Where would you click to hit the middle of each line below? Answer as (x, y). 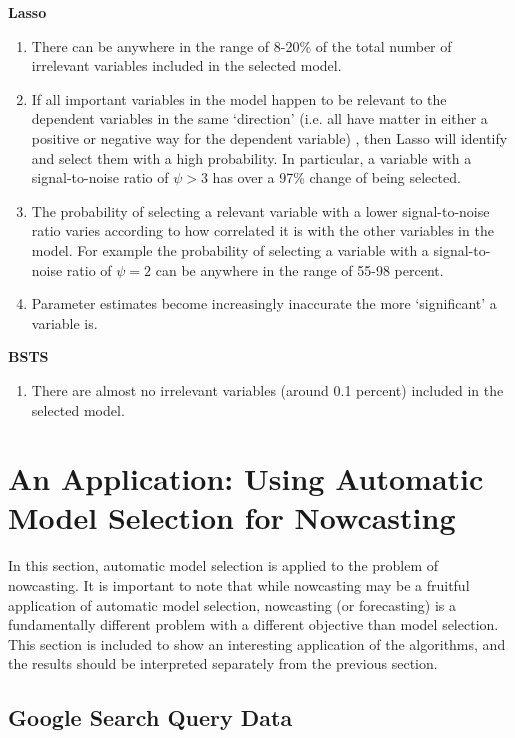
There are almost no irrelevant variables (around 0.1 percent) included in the (267, 389)
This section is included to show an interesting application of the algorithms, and (257, 643)
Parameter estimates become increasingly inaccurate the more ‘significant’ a (264, 303)
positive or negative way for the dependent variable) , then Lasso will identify (269, 137)
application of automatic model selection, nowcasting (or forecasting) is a (232, 604)
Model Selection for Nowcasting (232, 517)
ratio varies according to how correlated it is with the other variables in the (262, 230)
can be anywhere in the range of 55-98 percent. (299, 269)
